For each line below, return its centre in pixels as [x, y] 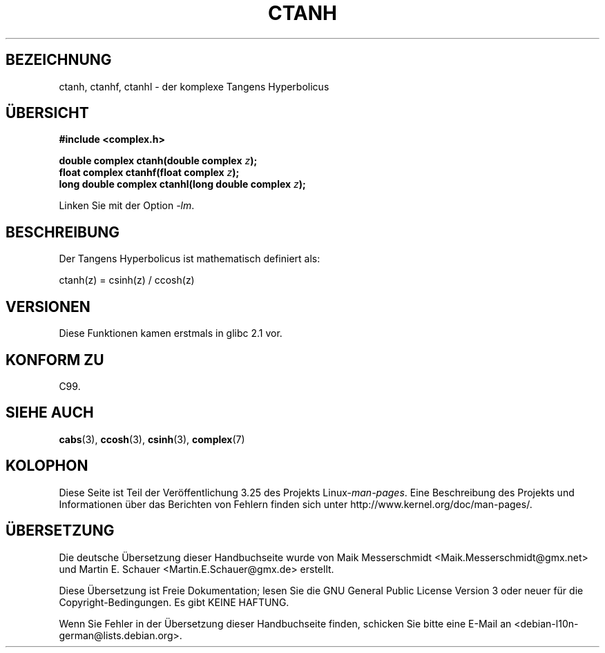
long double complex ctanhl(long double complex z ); [182, 184]
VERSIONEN [48, 306]
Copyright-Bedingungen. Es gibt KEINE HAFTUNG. [174, 602]
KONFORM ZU [55, 360]
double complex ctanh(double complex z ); [158, 161]
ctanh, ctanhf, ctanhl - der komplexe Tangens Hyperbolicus [194, 86]
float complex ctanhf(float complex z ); [149, 173]
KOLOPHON [47, 466]
